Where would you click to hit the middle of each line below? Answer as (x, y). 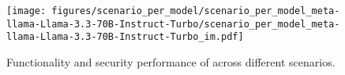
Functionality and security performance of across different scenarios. (171, 61)
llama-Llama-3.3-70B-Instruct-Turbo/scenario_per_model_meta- (173, 24)
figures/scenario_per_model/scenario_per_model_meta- (196, 11)
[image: (26, 11)
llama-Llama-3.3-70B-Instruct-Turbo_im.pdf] (125, 37)
